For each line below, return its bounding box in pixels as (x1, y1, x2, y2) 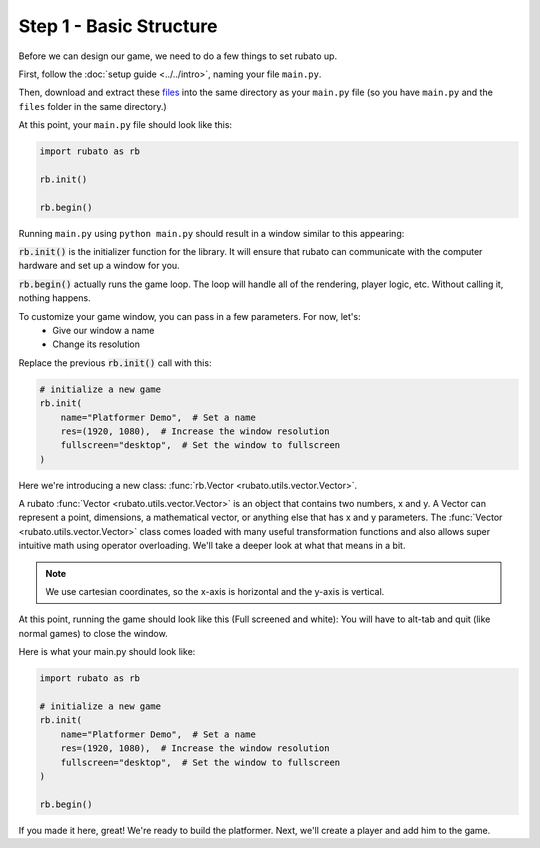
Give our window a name (52, 324, 155, 336)
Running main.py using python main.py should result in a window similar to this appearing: (18, 227, 405, 239)
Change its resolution (52, 338, 140, 350)
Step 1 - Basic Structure (18, 15, 218, 37)
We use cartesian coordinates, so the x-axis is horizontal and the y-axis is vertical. (45, 586, 385, 598)
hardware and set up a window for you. (18, 260, 180, 272)
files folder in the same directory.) (18, 100, 167, 112)
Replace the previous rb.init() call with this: (18, 356, 212, 369)
